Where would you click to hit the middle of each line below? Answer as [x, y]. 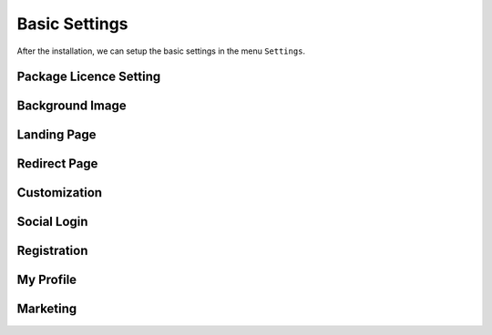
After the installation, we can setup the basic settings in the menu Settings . [161, 51]
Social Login [52, 222]
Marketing [47, 309]
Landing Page [56, 135]
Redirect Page [57, 164]
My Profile [47, 280]
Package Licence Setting [89, 77]
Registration [52, 251]
